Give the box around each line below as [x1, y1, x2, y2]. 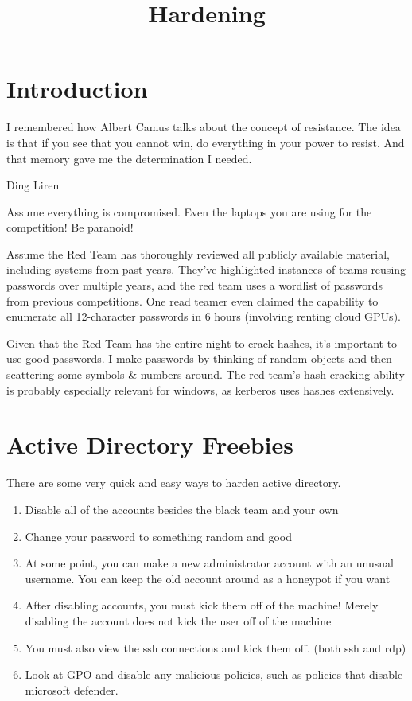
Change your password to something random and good [25, 528, 292, 544]
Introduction [6, 72, 148, 105]
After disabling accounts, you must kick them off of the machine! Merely [25, 597, 379, 613]
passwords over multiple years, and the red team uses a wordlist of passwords [6, 277, 383, 294]
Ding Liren [6, 177, 60, 193]
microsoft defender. [25, 681, 119, 698]
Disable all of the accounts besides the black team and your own [25, 500, 339, 517]
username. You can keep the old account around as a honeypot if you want [25, 570, 391, 586]
